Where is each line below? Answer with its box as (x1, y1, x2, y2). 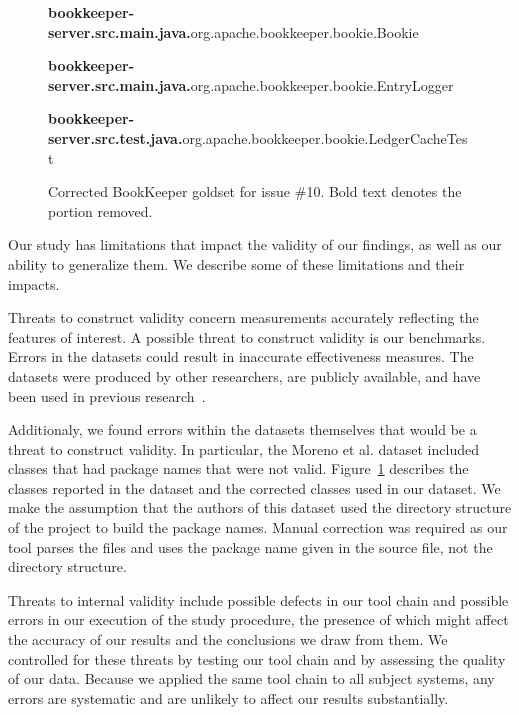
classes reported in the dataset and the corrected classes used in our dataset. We (8, 477, 501, 498)
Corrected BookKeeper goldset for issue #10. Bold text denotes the (48, 181, 462, 202)
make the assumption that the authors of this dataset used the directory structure (8, 497, 512, 518)
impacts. (8, 273, 60, 294)
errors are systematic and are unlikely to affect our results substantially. (8, 687, 449, 708)
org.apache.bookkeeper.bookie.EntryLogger (190, 74, 454, 95)
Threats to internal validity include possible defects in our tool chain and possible (8, 589, 509, 610)
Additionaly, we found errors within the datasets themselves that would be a (8, 419, 477, 440)
